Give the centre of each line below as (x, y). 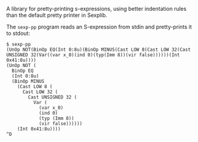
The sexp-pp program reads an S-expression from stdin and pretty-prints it (99, 27)
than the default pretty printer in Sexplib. (57, 15)
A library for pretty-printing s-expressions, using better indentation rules (96, 9)
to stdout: (18, 33)
